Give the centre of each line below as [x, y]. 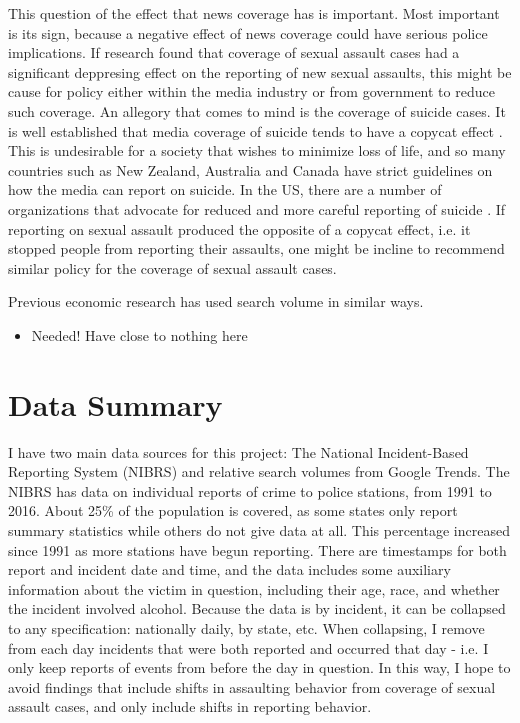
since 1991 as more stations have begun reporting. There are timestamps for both [257, 549]
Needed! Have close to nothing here [139, 334]
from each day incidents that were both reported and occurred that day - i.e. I [248, 647]
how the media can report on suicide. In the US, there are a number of [225, 189]
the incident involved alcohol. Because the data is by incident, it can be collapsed [257, 608]
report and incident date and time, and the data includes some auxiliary [229, 569]
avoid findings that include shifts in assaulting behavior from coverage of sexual [252, 686]
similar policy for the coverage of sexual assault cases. [172, 267]
